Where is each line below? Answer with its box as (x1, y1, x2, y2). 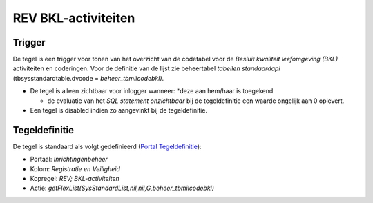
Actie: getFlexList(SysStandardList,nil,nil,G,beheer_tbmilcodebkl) (30, 184, 214, 193)
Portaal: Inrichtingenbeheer (30, 155, 108, 164)
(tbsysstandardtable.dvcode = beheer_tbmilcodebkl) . (12, 74, 164, 82)
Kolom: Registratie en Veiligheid (30, 164, 121, 173)
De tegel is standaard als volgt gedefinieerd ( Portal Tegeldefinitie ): (12, 142, 202, 151)
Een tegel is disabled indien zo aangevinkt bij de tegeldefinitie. (30, 106, 207, 115)
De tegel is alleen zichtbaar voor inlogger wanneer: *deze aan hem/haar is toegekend (30, 87, 274, 95)
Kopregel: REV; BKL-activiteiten (30, 175, 120, 183)
